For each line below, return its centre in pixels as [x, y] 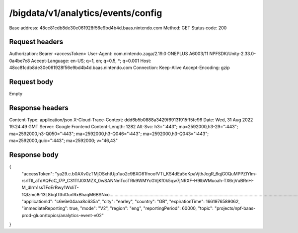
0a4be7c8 [20, 61]
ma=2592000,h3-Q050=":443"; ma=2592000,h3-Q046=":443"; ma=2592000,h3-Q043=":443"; [109, 134]
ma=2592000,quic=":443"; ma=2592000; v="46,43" [63, 141]
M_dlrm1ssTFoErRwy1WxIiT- [50, 188]
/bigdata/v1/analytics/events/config [86, 13]
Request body [31, 82]
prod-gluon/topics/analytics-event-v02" [63, 215]
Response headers [39, 108]
